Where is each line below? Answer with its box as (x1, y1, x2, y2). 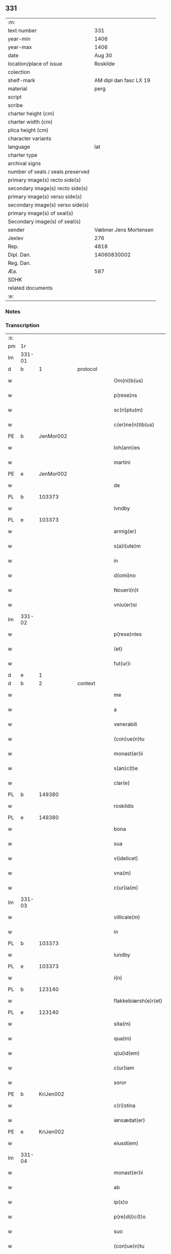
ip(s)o (113, 1198, 128, 1205)
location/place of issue (8, 60, 63, 67)
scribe (8, 102, 23, 109)
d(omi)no (113, 572, 136, 579)
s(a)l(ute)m (113, 543, 141, 550)
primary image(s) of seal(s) (8, 210, 74, 217)
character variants (8, 135, 52, 142)
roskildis (113, 802, 134, 809)
